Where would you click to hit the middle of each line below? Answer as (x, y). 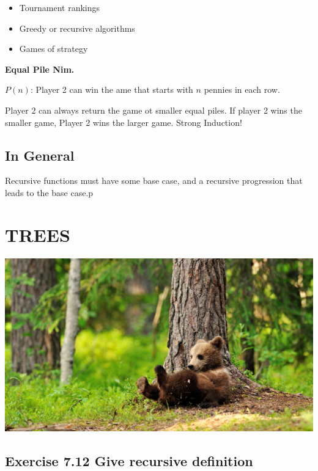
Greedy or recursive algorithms (77, 28)
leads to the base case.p (49, 192)
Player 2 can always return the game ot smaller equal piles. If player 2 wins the (153, 110)
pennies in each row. (242, 89)
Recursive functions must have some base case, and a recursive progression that (154, 181)
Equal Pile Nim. (40, 69)
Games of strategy (54, 49)
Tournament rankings (60, 7)
